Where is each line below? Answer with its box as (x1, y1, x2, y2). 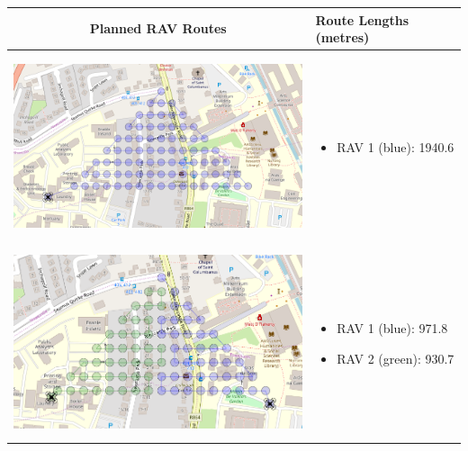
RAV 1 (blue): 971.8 (337, 319, 448, 338)
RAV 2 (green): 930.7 (337, 348, 454, 367)
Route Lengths (315, 10, 409, 29)
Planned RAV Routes (89, 19, 227, 38)
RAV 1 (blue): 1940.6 (337, 138, 454, 157)
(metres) (315, 28, 370, 47)
